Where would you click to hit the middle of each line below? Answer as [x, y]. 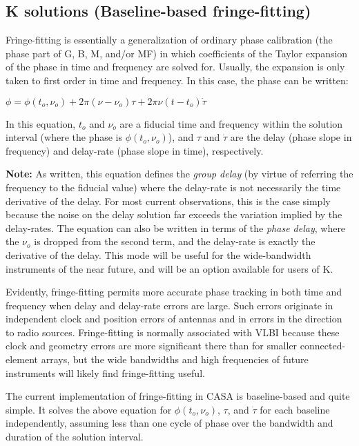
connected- [323, 346]
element [22, 359]
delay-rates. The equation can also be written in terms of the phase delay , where [176, 227]
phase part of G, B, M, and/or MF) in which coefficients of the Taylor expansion [177, 53]
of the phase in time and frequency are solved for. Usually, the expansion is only [175, 67]
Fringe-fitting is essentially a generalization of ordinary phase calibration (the [169, 40]
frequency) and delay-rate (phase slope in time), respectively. [135, 150]
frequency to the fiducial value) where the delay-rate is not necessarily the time [173, 187]
